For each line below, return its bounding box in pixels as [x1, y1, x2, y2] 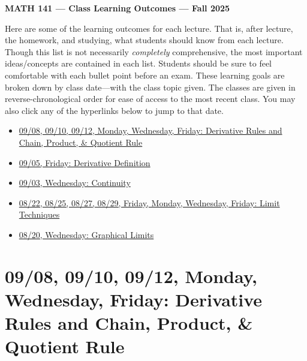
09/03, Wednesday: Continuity [19, 176, 131, 189]
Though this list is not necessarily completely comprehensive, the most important [5, 45, 303, 58]
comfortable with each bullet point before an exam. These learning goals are [5, 68, 285, 81]
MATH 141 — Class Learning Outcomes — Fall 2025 [5, 2, 230, 14]
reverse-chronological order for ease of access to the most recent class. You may [5, 92, 296, 105]
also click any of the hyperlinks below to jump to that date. [5, 104, 224, 116]
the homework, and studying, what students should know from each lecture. [5, 34, 284, 46]
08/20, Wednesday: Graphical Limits [19, 228, 154, 240]
